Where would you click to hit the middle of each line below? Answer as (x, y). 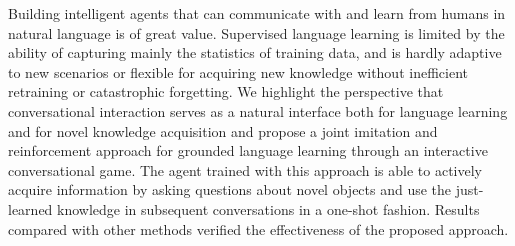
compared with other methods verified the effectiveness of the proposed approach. (258, 228)
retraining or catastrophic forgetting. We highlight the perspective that (226, 91)
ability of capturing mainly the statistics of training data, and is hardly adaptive (255, 52)
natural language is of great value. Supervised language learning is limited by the (256, 32)
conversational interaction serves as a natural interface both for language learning (258, 110)
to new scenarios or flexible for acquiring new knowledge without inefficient (238, 71)
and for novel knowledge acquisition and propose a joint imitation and (223, 130)
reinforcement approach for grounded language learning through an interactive (248, 150)
